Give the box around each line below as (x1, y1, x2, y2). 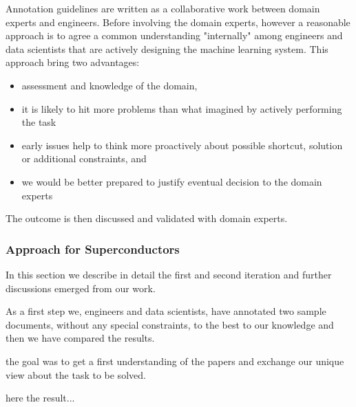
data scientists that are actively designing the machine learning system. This (6, 41, 328, 56)
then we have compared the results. (6, 331, 155, 345)
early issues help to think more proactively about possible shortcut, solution (21, 137, 343, 152)
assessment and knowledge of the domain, (21, 78, 198, 92)
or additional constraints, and (21, 151, 147, 166)
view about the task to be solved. (6, 367, 146, 382)
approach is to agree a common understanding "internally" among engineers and (6, 28, 343, 43)
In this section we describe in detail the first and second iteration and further (6, 267, 332, 281)
